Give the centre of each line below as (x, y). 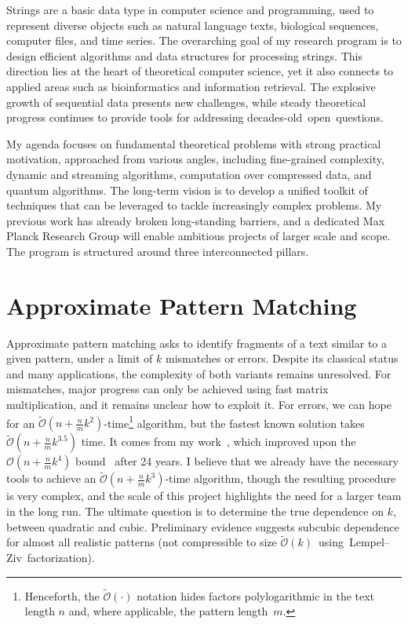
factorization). (61, 558)
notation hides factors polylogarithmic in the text (256, 595)
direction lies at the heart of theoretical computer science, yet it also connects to (200, 71)
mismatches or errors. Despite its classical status (282, 358)
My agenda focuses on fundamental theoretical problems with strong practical (194, 143)
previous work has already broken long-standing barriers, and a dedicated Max (196, 220)
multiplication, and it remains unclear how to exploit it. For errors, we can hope (199, 404)
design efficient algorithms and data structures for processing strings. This (184, 55)
